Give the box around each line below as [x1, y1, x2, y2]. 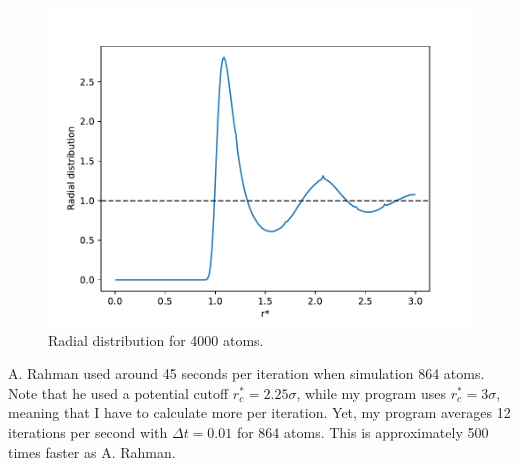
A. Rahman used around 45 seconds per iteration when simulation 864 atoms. [8, 363, 485, 384]
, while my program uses [296, 382, 446, 403]
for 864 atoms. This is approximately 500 [236, 421, 489, 442]
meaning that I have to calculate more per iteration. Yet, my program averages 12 [8, 402, 511, 423]
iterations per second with [8, 421, 168, 442]
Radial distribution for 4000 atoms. [48, 329, 264, 350]
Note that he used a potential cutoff [8, 382, 229, 403]
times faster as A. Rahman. [8, 441, 176, 462]
